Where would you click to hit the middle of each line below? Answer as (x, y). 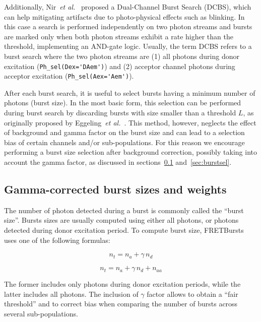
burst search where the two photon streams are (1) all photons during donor (122, 56)
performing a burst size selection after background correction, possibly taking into (130, 152)
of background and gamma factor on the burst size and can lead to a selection (124, 132)
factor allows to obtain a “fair (192, 294)
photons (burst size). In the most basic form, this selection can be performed (123, 103)
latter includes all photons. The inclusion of (71, 294)
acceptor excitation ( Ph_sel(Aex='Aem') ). (69, 76)
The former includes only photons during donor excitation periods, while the (122, 284)
